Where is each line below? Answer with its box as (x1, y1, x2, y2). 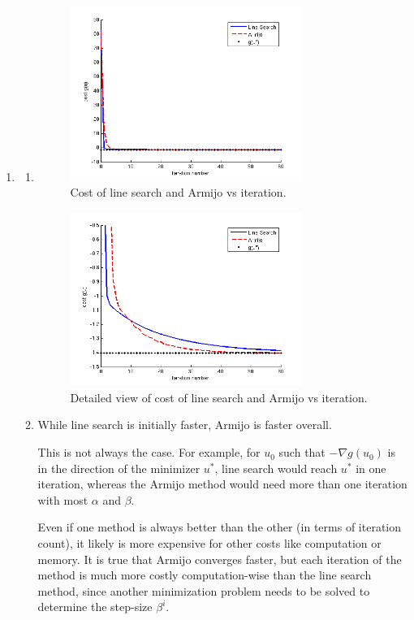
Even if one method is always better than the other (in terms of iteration (37, 518, 402, 535)
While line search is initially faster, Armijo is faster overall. (37, 416, 332, 433)
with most (37, 491, 88, 508)
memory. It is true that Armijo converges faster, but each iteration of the (37, 550, 402, 567)
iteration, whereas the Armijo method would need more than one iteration (37, 475, 408, 492)
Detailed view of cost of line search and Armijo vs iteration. (70, 388, 368, 405)
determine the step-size (37, 598, 153, 615)
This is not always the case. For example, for (37, 444, 261, 461)
